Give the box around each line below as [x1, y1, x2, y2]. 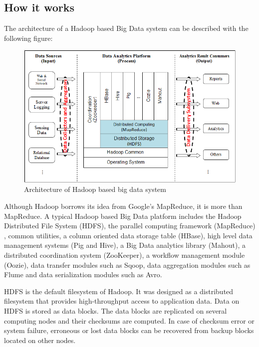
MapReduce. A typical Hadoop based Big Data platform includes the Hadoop [4, 210, 242, 221]
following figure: [4, 32, 53, 43]
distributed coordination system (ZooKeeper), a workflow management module [4, 249, 245, 260]
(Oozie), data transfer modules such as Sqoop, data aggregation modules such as [4, 259, 251, 270]
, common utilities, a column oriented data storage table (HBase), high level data [4, 230, 253, 240]
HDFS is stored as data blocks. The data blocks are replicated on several [4, 305, 227, 316]
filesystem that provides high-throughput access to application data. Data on [4, 296, 240, 306]
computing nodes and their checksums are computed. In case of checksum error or [4, 315, 255, 326]
